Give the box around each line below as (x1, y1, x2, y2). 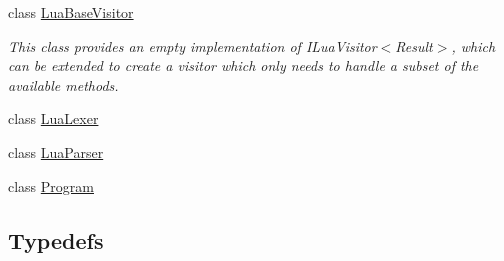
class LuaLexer (8, 108, 99, 129)
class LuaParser (8, 141, 104, 162)
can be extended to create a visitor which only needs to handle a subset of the (8, 55, 479, 76)
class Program (8, 175, 94, 196)
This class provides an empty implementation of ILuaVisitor (8, 35, 377, 56)
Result (395, 35, 433, 56)
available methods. (8, 74, 119, 95)
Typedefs (8, 224, 104, 255)
